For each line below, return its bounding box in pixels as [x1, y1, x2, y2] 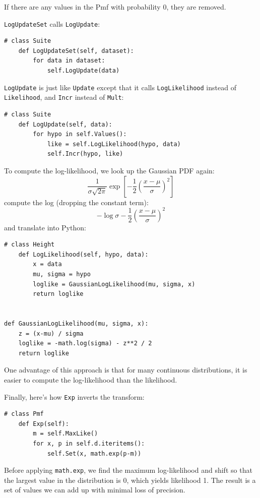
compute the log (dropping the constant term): [4, 197, 149, 207]
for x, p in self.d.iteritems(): [33, 440, 145, 447]
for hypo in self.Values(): [33, 131, 127, 138]
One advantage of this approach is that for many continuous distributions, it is [4, 364, 247, 375]
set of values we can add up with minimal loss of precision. [4, 484, 185, 495]
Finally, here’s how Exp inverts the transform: [4, 391, 145, 402]
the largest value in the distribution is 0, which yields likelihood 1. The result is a [4, 474, 256, 485]
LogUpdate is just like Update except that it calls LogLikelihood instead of [4, 82, 236, 92]
